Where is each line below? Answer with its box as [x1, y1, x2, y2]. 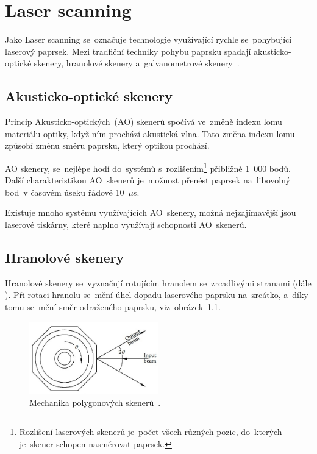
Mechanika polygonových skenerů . [29, 395, 161, 408]
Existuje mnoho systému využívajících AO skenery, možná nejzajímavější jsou [5, 206, 296, 219]
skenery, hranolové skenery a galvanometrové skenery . [34, 57, 240, 69]
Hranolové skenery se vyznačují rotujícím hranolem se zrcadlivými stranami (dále [5, 276, 312, 289]
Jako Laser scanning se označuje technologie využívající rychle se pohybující [5, 33, 292, 46]
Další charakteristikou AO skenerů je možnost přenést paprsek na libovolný [5, 174, 290, 186]
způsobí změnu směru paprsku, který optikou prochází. [5, 139, 210, 152]
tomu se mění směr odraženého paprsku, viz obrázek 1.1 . [5, 300, 221, 313]
